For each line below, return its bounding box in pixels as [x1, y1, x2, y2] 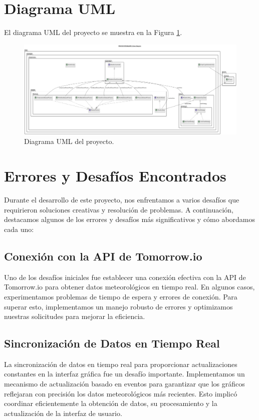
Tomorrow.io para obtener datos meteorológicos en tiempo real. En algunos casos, [4, 281, 255, 292]
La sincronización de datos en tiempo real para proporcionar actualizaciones [4, 358, 237, 369]
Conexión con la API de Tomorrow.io [4, 248, 202, 263]
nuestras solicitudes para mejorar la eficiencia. [4, 311, 145, 321]
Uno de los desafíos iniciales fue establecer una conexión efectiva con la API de [4, 271, 246, 282]
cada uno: [4, 223, 34, 234]
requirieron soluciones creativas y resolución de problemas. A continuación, [4, 204, 233, 214]
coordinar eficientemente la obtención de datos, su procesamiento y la [4, 398, 217, 408]
